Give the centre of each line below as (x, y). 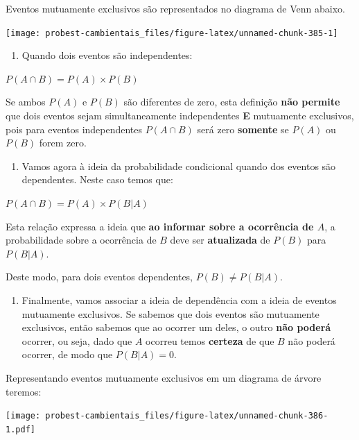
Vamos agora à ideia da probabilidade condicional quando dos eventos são (179, 166)
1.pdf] (20, 429)
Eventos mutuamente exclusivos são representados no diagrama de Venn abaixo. (175, 8)
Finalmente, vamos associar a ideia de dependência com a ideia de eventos (179, 299)
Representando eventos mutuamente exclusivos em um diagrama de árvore (164, 377)
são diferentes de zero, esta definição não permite (232, 102)
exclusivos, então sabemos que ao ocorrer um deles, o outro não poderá (176, 327)
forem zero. (63, 143)
